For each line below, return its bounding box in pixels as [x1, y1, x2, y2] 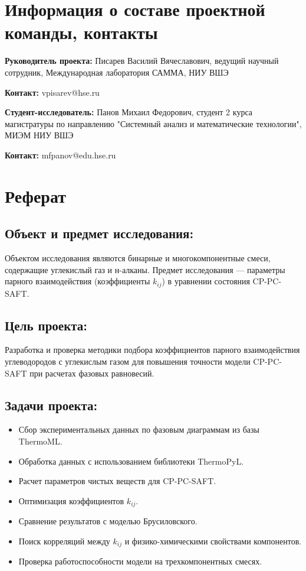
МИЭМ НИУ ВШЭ [5, 129, 74, 141]
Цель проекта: [5, 316, 88, 334]
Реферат [5, 183, 66, 207]
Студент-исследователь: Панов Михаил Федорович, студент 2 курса [5, 106, 252, 118]
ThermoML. [18, 435, 62, 447]
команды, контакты [5, 20, 158, 44]
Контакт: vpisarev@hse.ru [5, 86, 100, 98]
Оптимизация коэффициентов [18, 494, 124, 507]
